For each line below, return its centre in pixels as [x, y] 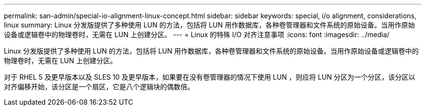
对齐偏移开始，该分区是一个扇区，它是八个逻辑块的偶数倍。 [99, 87]
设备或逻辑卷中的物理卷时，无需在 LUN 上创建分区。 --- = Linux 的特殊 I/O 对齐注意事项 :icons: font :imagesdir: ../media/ [197, 34]
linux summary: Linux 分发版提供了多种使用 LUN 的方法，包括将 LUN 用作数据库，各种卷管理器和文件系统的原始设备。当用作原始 [210, 25]
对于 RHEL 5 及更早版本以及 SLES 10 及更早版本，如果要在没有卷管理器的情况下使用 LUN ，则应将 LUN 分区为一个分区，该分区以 [210, 77]
